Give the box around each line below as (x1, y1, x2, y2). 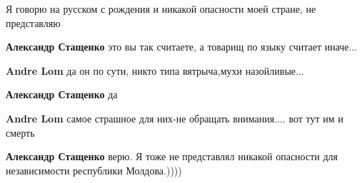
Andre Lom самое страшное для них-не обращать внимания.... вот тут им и (6, 110, 343, 125)
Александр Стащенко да (6, 87, 118, 102)
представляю (6, 15, 61, 30)
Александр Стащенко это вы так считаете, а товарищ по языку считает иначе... (6, 39, 358, 54)
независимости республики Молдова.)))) (6, 162, 182, 177)
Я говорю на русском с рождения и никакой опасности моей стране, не (6, 1, 316, 16)
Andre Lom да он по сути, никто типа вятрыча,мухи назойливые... (6, 63, 304, 78)
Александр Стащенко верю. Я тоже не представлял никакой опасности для (6, 149, 338, 164)
